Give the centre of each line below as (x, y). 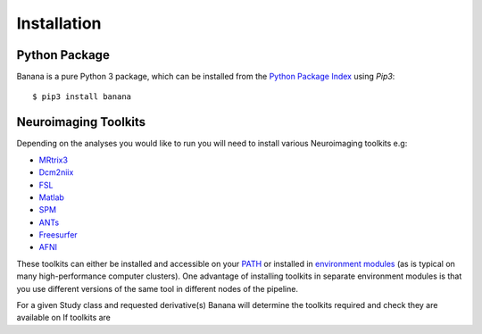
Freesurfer (58, 235)
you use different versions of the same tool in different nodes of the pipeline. (158, 288)
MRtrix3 (54, 160)
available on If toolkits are (64, 318)
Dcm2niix (56, 172)
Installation (59, 23)
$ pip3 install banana (82, 97)
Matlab (51, 197)
